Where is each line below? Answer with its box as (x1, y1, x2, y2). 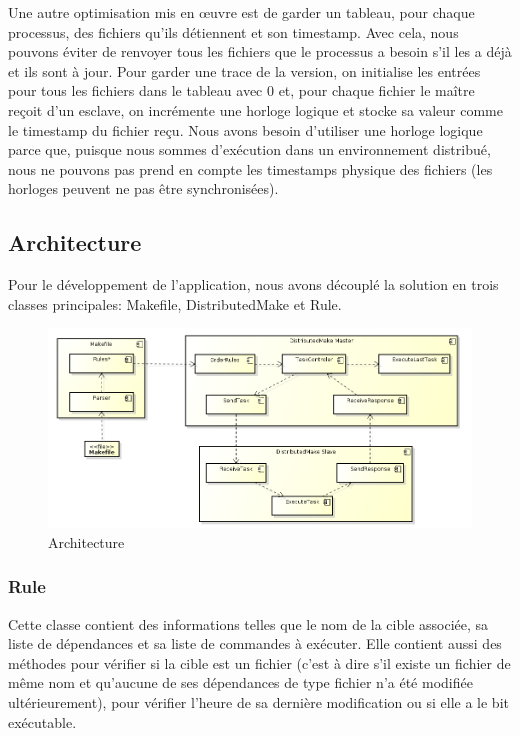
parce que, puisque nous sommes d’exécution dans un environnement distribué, (8, 139, 491, 160)
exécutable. (8, 711, 77, 732)
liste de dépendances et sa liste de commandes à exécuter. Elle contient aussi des (8, 633, 502, 654)
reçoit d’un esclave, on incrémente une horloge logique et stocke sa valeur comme (8, 99, 503, 120)
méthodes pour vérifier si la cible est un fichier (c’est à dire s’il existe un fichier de (8, 652, 511, 673)
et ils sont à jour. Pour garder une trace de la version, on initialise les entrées (8, 60, 481, 81)
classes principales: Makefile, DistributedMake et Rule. (8, 293, 342, 314)
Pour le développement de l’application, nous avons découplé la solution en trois (8, 274, 499, 295)
